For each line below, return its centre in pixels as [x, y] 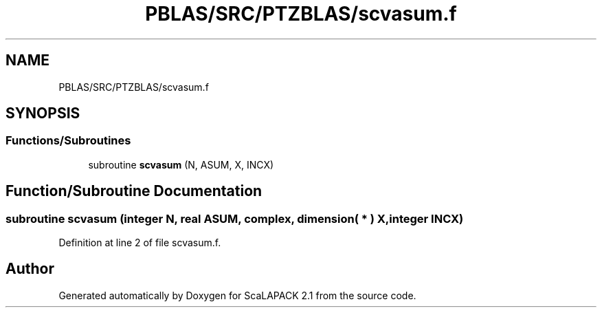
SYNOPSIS [43, 114]
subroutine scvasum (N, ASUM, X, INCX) [181, 164]
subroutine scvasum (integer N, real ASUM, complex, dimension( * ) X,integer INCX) [235, 218]
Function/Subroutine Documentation [134, 191]
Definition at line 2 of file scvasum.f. [140, 243]
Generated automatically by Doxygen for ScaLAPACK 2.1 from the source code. [237, 295]
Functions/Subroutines [68, 141]
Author [30, 269]
